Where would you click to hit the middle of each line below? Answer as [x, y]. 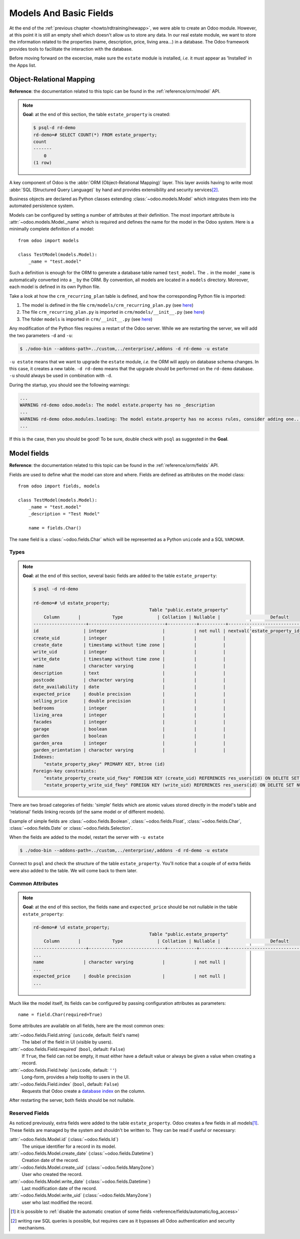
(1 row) [42, 163]
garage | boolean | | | [129, 729]
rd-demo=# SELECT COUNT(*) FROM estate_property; [95, 135]
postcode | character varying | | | [129, 680]
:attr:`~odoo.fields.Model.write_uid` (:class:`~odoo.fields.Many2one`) [80, 1195]
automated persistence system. [42, 206]
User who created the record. [52, 1174]
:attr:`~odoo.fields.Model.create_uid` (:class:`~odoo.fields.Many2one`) [82, 1167]
